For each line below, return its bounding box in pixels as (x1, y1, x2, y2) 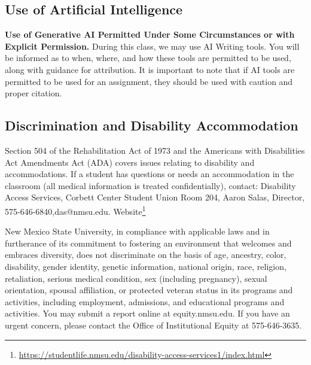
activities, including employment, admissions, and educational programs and (5, 295, 285, 308)
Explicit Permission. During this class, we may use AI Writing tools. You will (5, 39, 300, 52)
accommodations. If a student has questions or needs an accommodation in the (5, 168, 294, 180)
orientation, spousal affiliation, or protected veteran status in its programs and (5, 284, 293, 296)
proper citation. (5, 87, 62, 99)
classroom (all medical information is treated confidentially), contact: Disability (5, 179, 296, 191)
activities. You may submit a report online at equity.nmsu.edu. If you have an (5, 307, 290, 320)
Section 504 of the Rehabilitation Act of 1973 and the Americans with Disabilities (5, 144, 305, 156)
